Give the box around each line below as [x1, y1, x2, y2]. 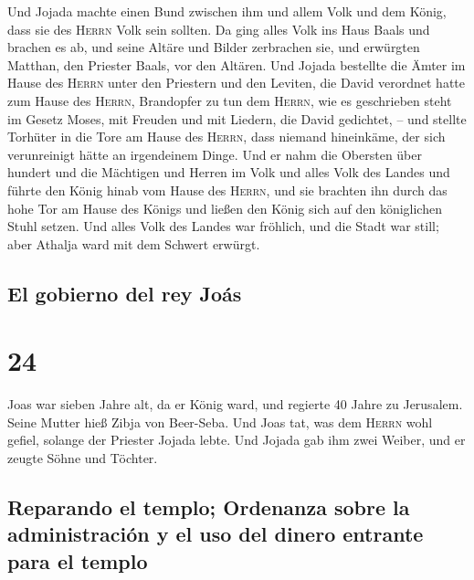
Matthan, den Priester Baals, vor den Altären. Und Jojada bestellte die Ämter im [7, 55, 466, 74]
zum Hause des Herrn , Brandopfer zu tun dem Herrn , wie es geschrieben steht [7, 90, 452, 110]
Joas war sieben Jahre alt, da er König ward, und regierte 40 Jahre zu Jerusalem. [7, 395, 463, 414]
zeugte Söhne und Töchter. [7, 448, 158, 467]
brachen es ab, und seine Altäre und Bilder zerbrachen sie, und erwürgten [7, 37, 420, 57]
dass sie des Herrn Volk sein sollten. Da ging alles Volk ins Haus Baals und [7, 19, 430, 38]
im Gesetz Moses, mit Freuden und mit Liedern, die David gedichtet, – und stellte [7, 109, 467, 128]
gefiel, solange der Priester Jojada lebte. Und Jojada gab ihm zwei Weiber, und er [7, 430, 466, 449]
